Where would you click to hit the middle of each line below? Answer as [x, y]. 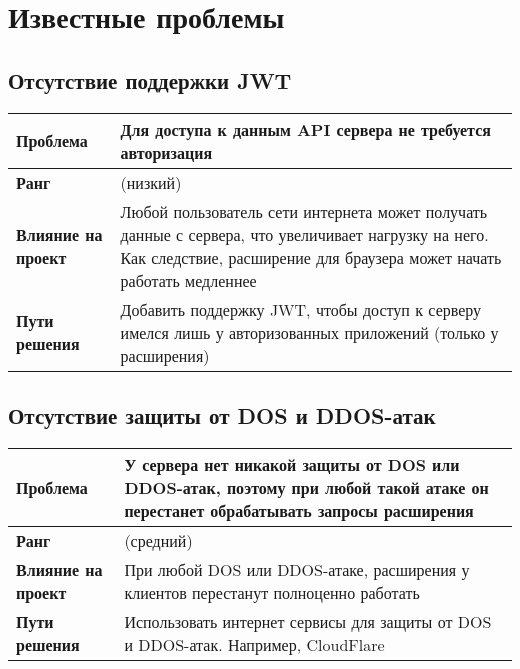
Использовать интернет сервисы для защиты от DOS [308, 621]
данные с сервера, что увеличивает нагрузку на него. [304, 234]
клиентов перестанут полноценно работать [272, 592]
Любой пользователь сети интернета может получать [304, 211]
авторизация [166, 152]
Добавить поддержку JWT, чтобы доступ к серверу [301, 309]
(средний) [158, 540]
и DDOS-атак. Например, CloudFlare [254, 644]
